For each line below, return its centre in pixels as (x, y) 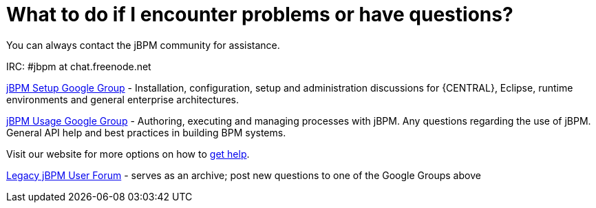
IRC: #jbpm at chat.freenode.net (79, 66)
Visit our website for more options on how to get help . (128, 154)
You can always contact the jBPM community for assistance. (143, 45)
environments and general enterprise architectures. (123, 99)
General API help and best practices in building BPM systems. (146, 132)
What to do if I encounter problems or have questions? (260, 14)
